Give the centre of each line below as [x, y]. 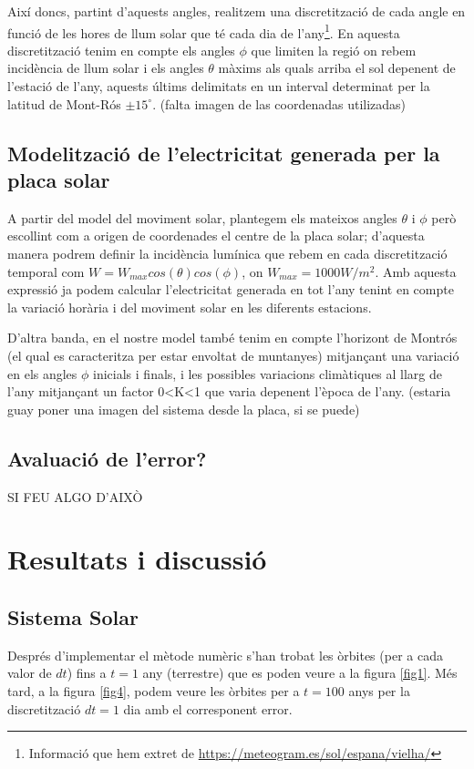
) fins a [87, 673]
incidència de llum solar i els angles [106, 68]
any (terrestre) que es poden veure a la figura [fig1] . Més [300, 673]
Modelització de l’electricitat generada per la [224, 153]
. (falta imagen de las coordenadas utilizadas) [279, 103]
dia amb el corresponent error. [208, 708]
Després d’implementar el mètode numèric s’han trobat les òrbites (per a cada [225, 655]
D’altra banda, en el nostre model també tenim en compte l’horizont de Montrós [232, 338]
